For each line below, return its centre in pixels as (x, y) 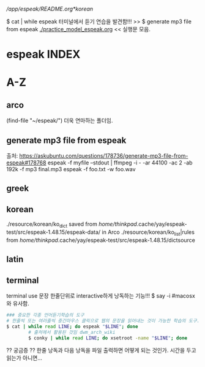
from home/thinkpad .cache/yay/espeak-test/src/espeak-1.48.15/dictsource (101, 240)
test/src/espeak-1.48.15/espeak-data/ (54, 232)
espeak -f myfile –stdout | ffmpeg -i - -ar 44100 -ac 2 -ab (120, 163)
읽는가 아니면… (24, 358)
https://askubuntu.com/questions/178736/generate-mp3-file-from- (104, 156)
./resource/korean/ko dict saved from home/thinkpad (72, 225)
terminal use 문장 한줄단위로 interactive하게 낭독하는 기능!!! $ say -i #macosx (101, 296)
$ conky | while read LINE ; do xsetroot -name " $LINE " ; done (108, 338)
